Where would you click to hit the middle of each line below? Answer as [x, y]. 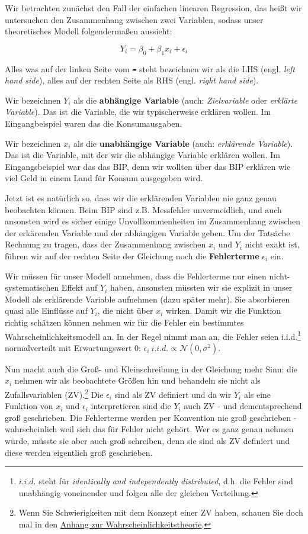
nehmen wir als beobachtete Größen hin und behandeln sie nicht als [137, 380]
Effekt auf [79, 287]
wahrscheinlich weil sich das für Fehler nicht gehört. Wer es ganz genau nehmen [149, 429]
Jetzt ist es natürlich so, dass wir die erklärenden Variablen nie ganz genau [141, 197]
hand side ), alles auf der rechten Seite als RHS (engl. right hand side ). [132, 80]
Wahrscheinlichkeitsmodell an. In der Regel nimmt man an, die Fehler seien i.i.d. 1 [153, 335]
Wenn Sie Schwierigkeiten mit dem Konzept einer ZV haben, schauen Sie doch [161, 512]
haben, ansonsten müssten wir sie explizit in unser [201, 287]
